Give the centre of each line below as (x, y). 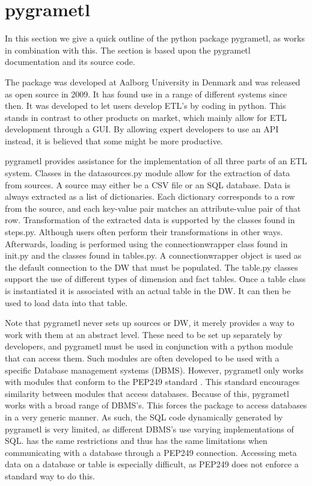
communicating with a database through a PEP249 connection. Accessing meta (151, 452)
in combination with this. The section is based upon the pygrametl (128, 50)
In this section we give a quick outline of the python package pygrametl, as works (155, 38)
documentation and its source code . (70, 62)
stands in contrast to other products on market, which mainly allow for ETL (146, 117)
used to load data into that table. (66, 302)
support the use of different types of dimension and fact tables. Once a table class (155, 279)
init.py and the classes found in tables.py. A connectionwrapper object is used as (153, 255)
